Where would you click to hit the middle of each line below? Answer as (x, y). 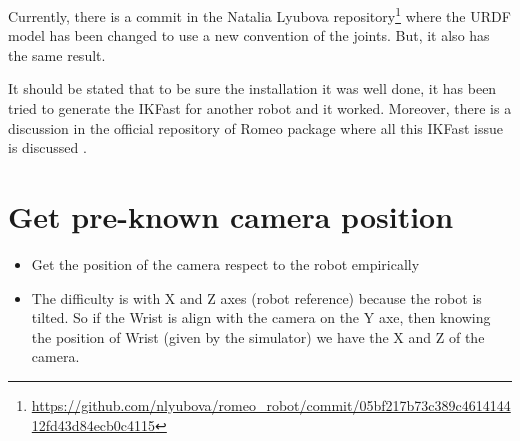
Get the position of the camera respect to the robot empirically (225, 263)
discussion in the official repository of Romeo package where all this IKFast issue (255, 127)
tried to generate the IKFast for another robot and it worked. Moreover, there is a (260, 108)
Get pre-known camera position (231, 216)
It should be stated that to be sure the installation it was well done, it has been (252, 88)
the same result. (57, 54)
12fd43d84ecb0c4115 (93, 424)
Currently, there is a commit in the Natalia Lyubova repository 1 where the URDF (259, 14)
